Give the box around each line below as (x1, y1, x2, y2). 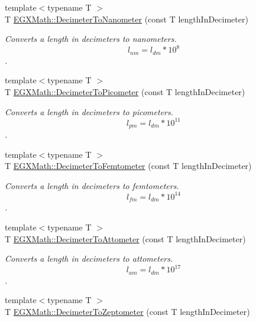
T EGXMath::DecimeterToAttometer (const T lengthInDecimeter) (5, 232, 246, 245)
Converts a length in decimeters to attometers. (5, 252, 173, 265)
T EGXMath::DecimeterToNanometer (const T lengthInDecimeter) (5, 12, 248, 25)
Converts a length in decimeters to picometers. (5, 105, 174, 118)
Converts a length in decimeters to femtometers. (5, 179, 179, 191)
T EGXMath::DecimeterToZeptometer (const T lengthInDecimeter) (5, 305, 250, 317)
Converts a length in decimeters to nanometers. (5, 32, 177, 45)
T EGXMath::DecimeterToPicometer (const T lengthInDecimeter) (5, 85, 245, 97)
